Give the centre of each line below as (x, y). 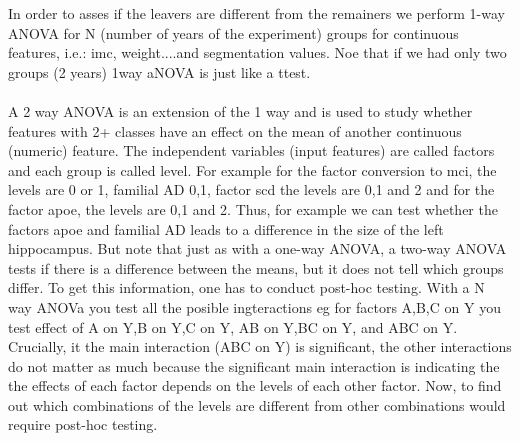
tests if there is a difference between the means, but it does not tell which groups (256, 267)
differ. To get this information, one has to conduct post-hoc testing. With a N (246, 287)
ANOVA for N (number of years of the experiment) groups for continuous (233, 32)
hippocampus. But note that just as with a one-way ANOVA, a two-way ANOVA (257, 248)
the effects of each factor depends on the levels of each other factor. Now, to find (255, 385)
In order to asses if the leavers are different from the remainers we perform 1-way (256, 13)
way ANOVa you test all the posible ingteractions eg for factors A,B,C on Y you (254, 306)
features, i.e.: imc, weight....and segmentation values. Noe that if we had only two (257, 52)
